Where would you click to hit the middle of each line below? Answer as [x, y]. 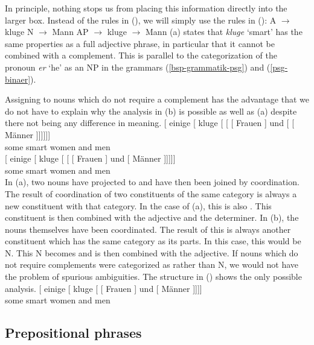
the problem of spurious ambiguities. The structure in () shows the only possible [153, 277]
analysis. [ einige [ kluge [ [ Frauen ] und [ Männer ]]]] [104, 288]
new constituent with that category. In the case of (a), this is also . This [138, 205]
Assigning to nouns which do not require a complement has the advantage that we [157, 99]
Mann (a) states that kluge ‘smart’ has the [224, 32]
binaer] [18, 79]
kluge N [19, 32]
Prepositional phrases [73, 333]
